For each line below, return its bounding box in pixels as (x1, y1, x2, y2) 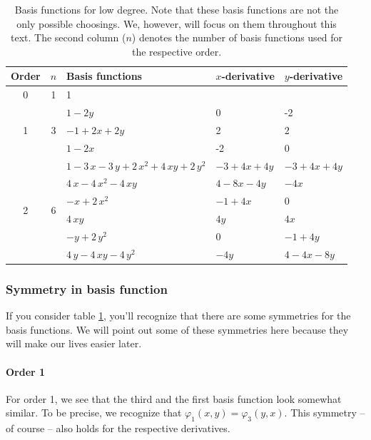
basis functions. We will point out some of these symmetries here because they (6, 322, 349, 337)
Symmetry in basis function (6, 280, 168, 297)
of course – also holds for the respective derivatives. (6, 421, 230, 436)
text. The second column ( (10, 30, 126, 45)
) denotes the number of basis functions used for (131, 30, 343, 45)
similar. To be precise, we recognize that (6, 405, 182, 420)
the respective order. (132, 44, 222, 58)
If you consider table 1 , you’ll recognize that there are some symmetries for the (6, 308, 351, 323)
